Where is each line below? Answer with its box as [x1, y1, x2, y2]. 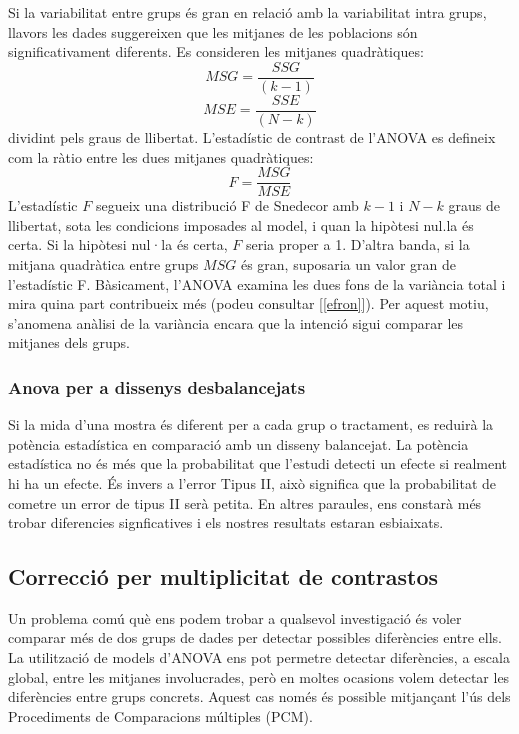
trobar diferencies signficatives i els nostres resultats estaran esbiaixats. [8, 512, 444, 533]
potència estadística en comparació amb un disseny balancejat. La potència [8, 433, 469, 454]
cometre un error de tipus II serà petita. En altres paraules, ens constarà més [8, 492, 482, 513]
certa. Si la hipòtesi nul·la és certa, [8, 234, 228, 255]
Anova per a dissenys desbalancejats [8, 374, 306, 399]
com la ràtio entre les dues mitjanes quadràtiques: [8, 146, 314, 167]
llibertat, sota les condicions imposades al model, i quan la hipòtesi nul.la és [8, 214, 474, 235]
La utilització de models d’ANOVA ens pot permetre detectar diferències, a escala [8, 647, 510, 668]
